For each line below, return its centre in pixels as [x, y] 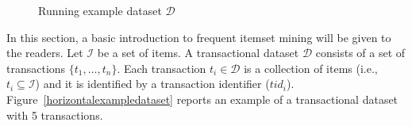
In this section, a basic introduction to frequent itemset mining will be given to [199, 37]
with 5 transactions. [55, 115]
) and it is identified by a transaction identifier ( [152, 84]
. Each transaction [162, 68]
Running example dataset [100, 10]
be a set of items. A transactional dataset [198, 53]
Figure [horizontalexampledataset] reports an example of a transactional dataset [202, 99]
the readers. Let [45, 53]
